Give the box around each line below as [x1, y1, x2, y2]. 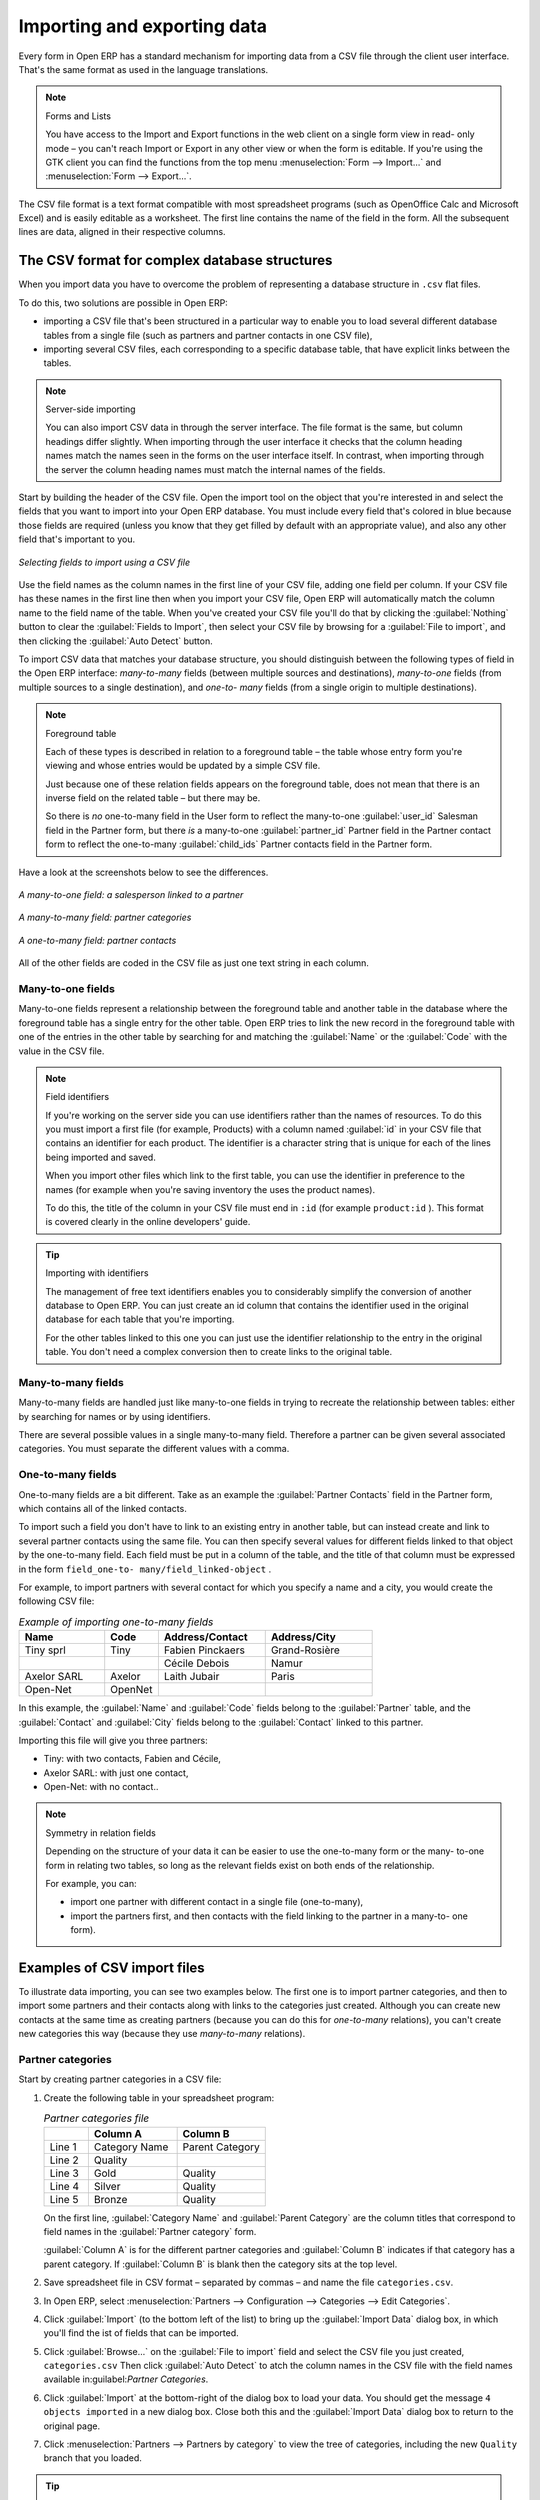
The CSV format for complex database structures [18, 252, 333, 269]
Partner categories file [43, 2111, 150, 2125]
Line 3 [49, 2166, 79, 2180]
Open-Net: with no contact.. [43, 1781, 159, 1793]
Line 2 [49, 2153, 79, 2167]
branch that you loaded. [43, 2452, 142, 2464]
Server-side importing [45, 403, 136, 415]
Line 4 [49, 2179, 80, 2193]
